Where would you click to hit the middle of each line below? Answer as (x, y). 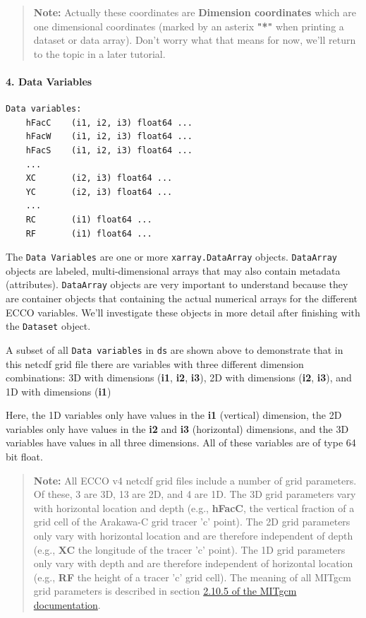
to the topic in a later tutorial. (99, 53)
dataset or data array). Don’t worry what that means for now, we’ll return (195, 40)
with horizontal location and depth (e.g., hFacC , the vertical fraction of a (194, 507)
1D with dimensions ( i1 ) (59, 391)
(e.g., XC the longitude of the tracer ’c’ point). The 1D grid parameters (189, 549)
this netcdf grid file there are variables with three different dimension (155, 363)
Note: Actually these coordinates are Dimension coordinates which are (195, 12)
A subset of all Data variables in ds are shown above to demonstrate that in (175, 349)
